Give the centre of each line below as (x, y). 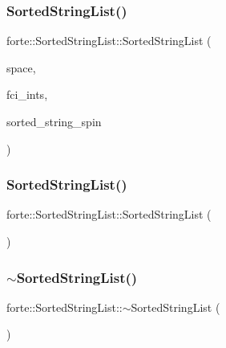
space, (21, 67)
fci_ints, (27, 94)
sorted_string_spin (54, 121)
